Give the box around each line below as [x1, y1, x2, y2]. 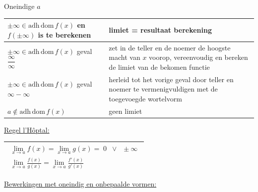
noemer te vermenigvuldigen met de [109, 84, 218, 94]
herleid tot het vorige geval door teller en [109, 74, 234, 84]
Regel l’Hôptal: [4, 124, 50, 135]
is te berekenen [38, 29, 91, 40]
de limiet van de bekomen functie [109, 61, 210, 72]
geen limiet [109, 105, 142, 116]
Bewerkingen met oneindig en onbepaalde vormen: [4, 179, 157, 189]
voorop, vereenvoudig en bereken [149, 52, 248, 62]
